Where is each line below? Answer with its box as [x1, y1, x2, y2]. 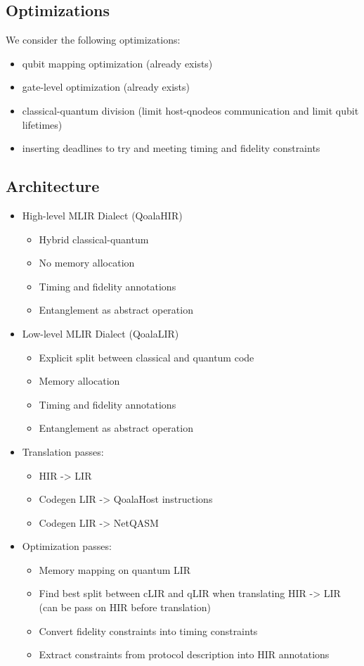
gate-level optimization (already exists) [22, 79, 190, 94]
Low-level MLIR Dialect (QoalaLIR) [22, 326, 179, 340]
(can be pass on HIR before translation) [39, 600, 211, 615]
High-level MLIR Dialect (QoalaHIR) [22, 207, 183, 222]
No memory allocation [39, 255, 135, 270]
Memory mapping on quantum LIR [39, 562, 191, 577]
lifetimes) [22, 117, 63, 132]
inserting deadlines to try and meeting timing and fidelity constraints [22, 141, 320, 155]
